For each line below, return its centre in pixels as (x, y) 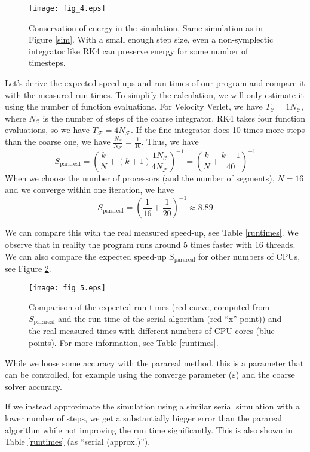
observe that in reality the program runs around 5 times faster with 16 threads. (150, 245)
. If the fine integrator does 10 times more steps (218, 130)
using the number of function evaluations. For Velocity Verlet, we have (134, 106)
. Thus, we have (170, 141)
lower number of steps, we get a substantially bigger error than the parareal (143, 418)
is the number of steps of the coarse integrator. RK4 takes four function (174, 118)
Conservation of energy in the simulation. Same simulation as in (146, 27)
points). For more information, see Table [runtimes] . (124, 342)
